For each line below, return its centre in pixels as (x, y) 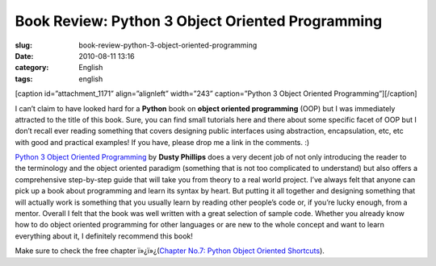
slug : (23, 45)
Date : (24, 56)
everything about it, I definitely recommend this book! (104, 236)
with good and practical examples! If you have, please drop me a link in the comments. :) (162, 142)
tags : (24, 79)
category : (32, 68)
